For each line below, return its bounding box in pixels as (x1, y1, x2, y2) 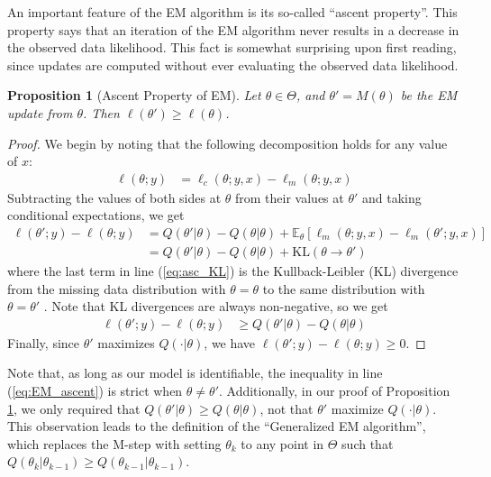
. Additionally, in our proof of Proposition (218, 381, 450, 400)
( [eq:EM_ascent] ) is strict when (7, 381, 183, 400)
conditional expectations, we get (7, 206, 185, 225)
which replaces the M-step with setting (7, 434, 222, 453)
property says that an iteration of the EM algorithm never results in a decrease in (7, 20, 459, 39)
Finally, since (7, 333, 80, 352)
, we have (204, 333, 256, 352)
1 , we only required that (7, 399, 141, 417)
